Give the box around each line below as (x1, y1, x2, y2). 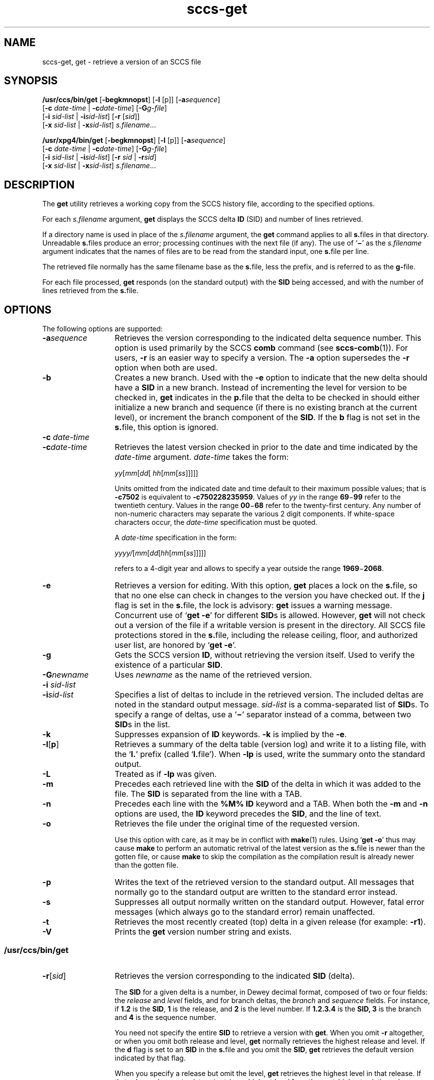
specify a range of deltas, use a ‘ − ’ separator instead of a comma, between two (114, 709, 411, 720)
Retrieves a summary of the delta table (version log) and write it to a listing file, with (114, 739, 427, 750)
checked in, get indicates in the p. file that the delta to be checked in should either (114, 392, 420, 403)
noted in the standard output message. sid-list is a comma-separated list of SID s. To (114, 699, 429, 710)
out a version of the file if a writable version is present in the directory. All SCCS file (114, 620, 426, 631)
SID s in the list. (114, 719, 170, 730)
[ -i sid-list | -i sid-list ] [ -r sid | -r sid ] (42, 153, 157, 162)
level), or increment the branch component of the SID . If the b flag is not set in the (114, 412, 420, 423)
